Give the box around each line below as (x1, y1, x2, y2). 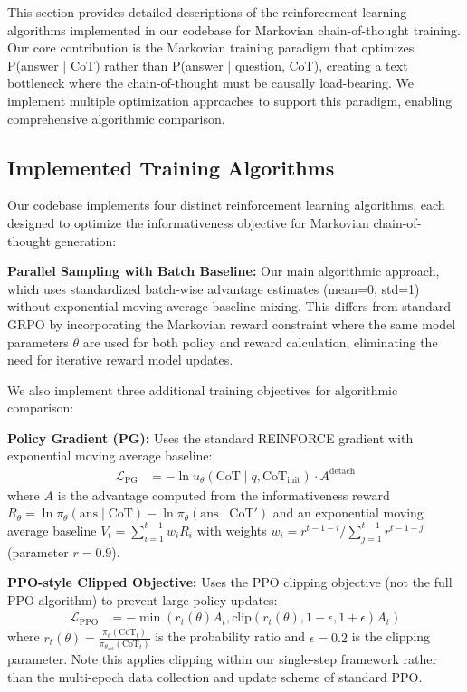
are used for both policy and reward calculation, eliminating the (82, 332, 438, 351)
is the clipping (351, 627, 431, 646)
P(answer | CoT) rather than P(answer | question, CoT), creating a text (7, 55, 408, 74)
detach (329, 467, 356, 477)
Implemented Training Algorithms (7, 153, 335, 181)
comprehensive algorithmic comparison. (7, 109, 225, 128)
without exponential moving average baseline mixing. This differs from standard (7, 297, 452, 316)
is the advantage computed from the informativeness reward (57, 485, 390, 504)
